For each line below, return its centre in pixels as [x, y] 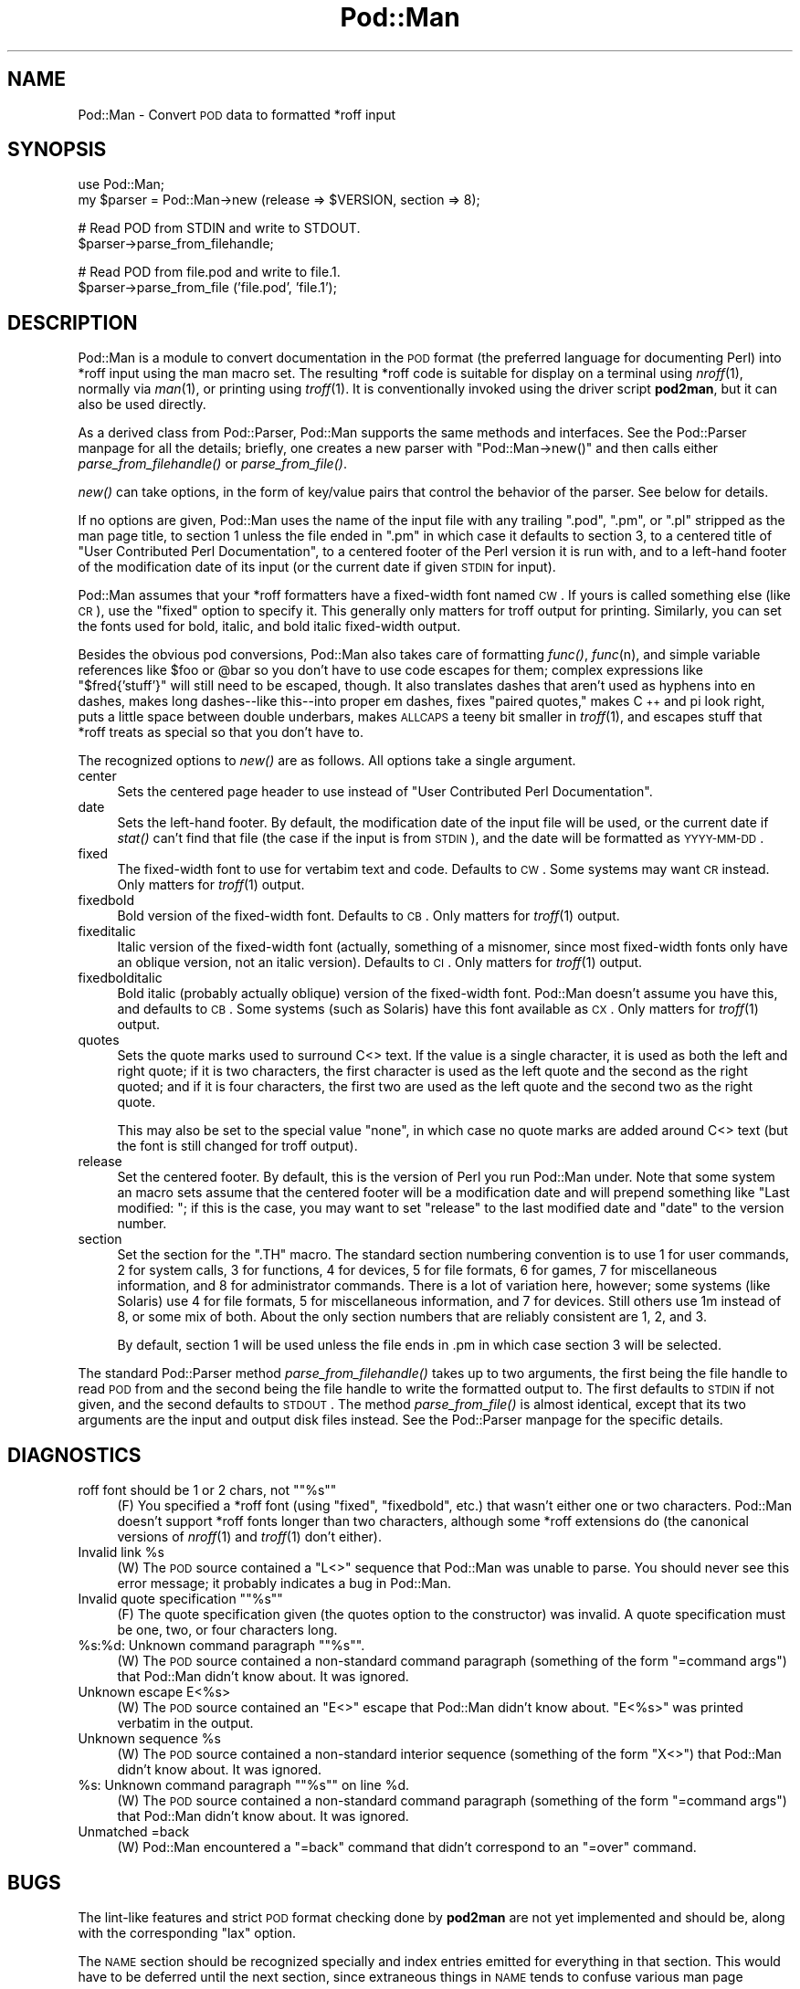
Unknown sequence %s [149, 1739]
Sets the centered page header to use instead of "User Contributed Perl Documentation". [385, 792]
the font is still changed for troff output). [237, 1146]
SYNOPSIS [57, 150]
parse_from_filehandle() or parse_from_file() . [212, 464]
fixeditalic [107, 931]
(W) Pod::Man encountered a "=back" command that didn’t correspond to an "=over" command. [407, 1847]
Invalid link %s [121, 1552]
